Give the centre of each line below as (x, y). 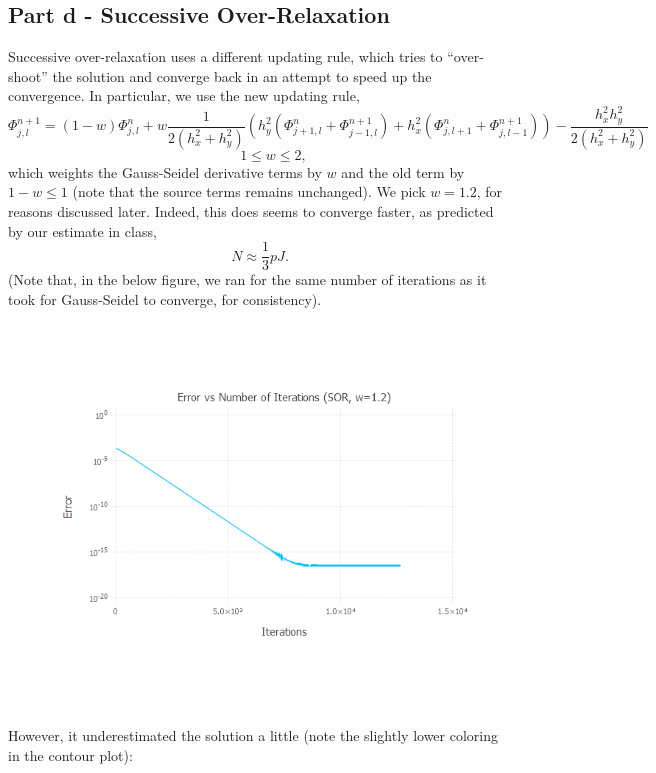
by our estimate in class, (82, 230)
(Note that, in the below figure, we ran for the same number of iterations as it (247, 279)
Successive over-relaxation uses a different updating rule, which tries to (225, 56)
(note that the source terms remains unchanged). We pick (249, 191)
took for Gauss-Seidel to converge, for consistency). (165, 298)
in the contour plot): (70, 754)
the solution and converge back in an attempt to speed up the (242, 75)
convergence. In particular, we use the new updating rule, (184, 95)
